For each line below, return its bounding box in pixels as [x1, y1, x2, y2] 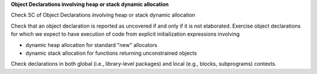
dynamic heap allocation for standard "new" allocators [25, 41, 158, 48]
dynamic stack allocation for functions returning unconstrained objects [25, 49, 197, 56]
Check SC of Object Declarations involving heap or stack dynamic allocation [11, 12, 195, 19]
